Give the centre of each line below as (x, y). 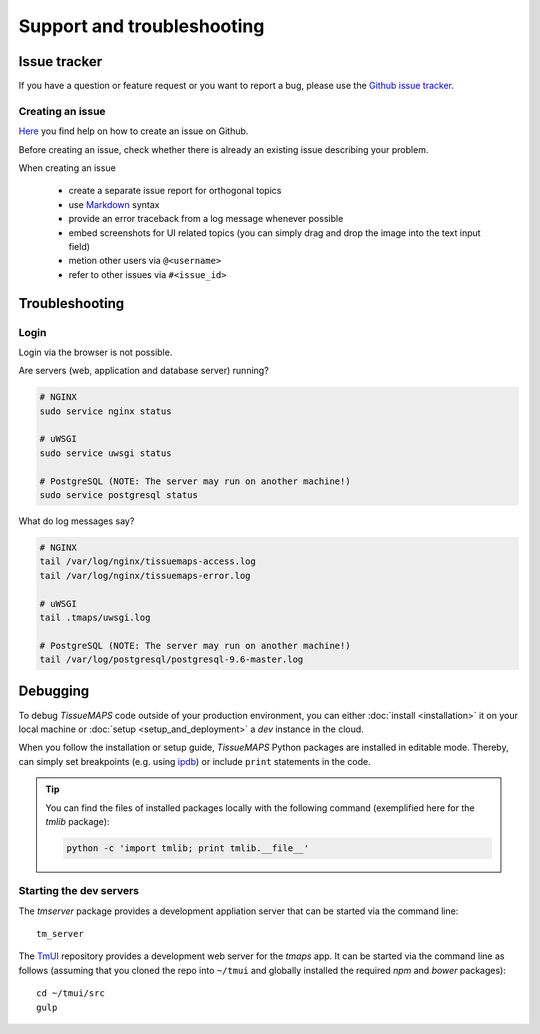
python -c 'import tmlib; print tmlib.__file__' (188, 848)
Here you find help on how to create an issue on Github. (133, 131)
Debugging (54, 691)
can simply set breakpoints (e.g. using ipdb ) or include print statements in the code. (194, 761)
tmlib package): (77, 821)
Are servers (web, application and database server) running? (143, 371)
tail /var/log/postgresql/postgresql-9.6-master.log (171, 659)
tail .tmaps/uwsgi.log (95, 617)
